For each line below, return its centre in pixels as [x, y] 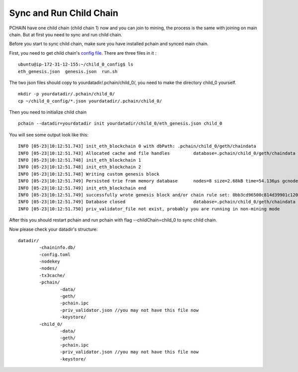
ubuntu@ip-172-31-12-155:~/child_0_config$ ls [76, 64]
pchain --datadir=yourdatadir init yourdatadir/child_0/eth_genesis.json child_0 [120, 124]
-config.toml [55, 254]
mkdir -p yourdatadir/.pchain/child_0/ [67, 94]
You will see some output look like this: [49, 135]
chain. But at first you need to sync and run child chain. [66, 34]
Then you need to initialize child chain [48, 112]
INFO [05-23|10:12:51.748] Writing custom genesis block [89, 174]
